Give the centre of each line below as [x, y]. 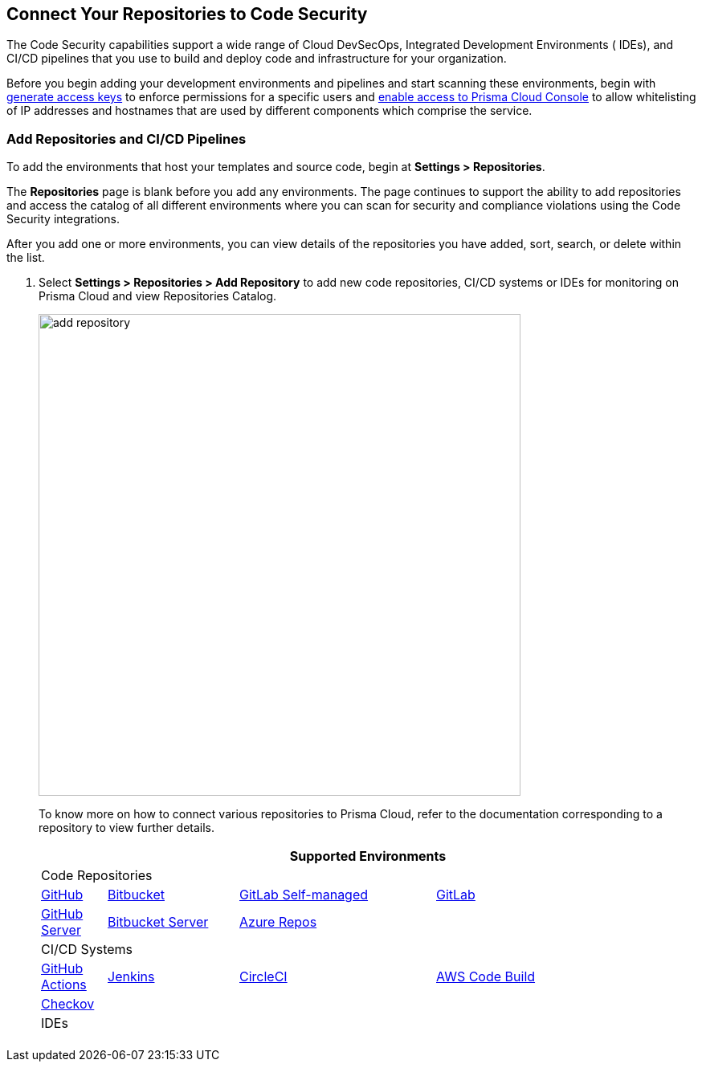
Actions [64, 985]
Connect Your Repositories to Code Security [187, 14]
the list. [26, 258]
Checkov [68, 1004]
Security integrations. [63, 219]
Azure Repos [278, 922]
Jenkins [131, 977]
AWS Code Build [486, 977]
